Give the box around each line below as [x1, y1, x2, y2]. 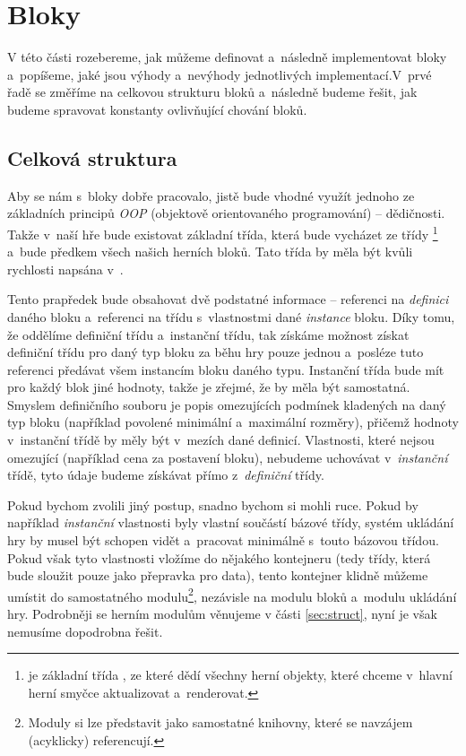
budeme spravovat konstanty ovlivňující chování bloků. [7, 100, 307, 118]
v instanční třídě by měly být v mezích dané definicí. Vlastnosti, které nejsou [7, 430, 435, 449]
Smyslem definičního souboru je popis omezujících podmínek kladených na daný [7, 395, 446, 413]
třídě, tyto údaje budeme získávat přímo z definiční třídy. [7, 465, 324, 484]
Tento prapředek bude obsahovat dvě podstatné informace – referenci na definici [7, 290, 449, 308]
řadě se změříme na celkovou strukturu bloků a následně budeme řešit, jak [7, 83, 418, 101]
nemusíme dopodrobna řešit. [7, 621, 163, 640]
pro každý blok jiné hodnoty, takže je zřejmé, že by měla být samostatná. [7, 378, 410, 396]
